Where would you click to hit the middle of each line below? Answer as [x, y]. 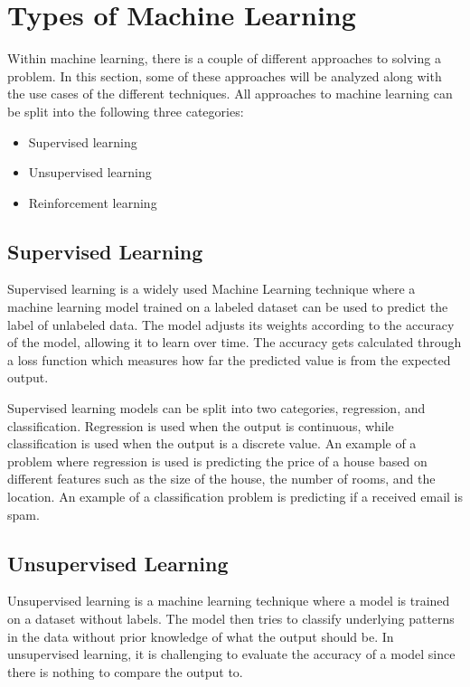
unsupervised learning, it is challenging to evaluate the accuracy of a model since [231, 654]
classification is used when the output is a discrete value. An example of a [212, 443]
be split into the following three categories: [126, 111]
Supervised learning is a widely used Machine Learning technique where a [211, 289]
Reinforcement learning [93, 202]
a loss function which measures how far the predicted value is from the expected [229, 359]
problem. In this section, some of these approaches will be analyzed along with [225, 75]
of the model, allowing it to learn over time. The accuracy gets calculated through [235, 342]
